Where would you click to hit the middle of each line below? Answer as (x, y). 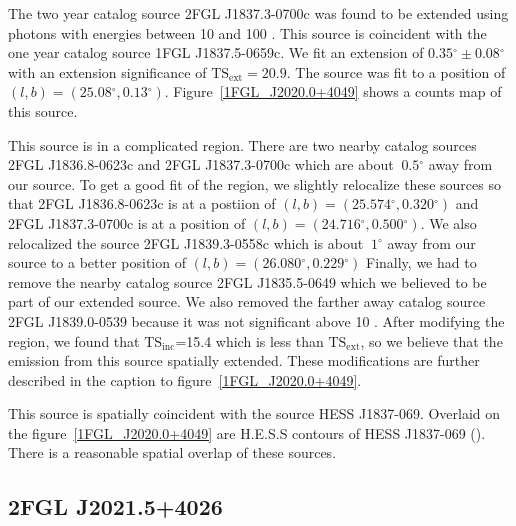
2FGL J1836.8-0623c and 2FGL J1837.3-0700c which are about (201, 164)
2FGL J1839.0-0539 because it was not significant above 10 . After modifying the (256, 320)
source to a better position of (97, 262)
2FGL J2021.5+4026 (115, 506)
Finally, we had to (421, 262)
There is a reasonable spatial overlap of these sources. (172, 452)
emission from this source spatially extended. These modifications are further (244, 360)
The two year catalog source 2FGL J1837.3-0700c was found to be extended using (258, 13)
